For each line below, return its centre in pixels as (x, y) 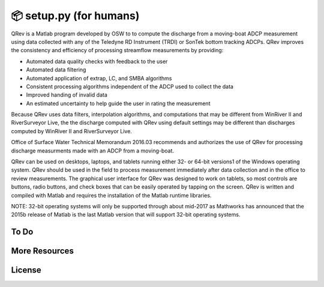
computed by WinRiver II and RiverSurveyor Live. (71, 131)
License (26, 270)
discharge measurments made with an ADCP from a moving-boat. (92, 151)
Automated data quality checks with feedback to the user (97, 61)
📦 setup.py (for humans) (75, 16)
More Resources (43, 251)
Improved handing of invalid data (67, 95)
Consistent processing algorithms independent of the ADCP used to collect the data (130, 86)
